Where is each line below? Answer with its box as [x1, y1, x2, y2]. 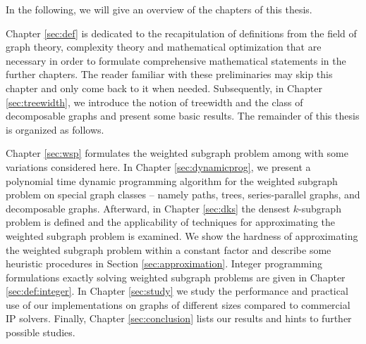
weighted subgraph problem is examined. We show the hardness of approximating [6, 228, 358, 243]
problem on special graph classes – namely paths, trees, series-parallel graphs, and [6, 187, 360, 202]
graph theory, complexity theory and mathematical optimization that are [6, 39, 322, 54]
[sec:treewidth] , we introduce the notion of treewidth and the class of [6, 94, 303, 109]
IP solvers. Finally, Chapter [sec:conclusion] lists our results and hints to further [6, 311, 352, 326]
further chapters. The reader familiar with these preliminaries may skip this [6, 67, 333, 82]
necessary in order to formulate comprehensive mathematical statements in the [6, 53, 346, 68]
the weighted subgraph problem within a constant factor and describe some [6, 242, 331, 257]
